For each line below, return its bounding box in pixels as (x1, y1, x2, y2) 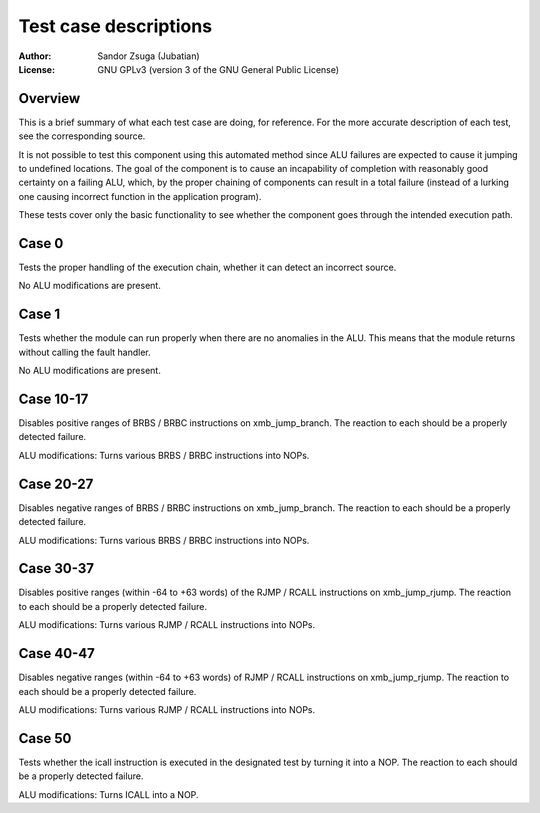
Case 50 (18, 730, 72, 747)
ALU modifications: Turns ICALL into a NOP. (18, 788, 199, 800)
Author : (18, 50, 52, 62)
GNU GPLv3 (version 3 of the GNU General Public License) (97, 63, 340, 75)
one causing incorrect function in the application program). (18, 190, 262, 202)
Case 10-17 (18, 390, 89, 407)
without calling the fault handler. (18, 346, 151, 358)
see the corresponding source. (18, 130, 146, 142)
